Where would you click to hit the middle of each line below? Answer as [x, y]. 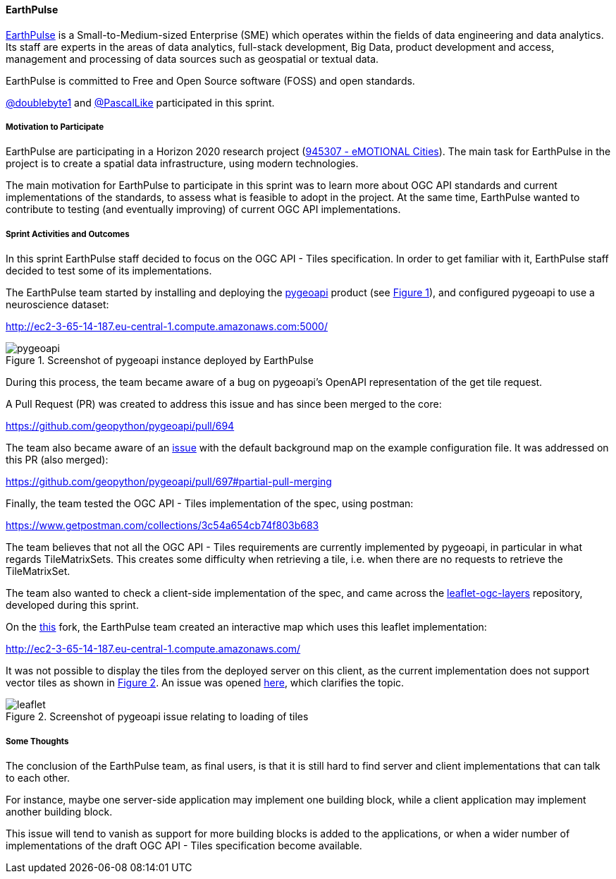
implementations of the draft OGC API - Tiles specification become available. [184, 845]
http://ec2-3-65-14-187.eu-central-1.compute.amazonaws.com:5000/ [167, 327]
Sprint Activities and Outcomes [68, 234]
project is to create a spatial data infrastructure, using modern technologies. [182, 164]
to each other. [38, 777]
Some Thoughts [37, 741]
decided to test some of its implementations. [109, 271]
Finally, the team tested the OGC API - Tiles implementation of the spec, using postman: [210, 504]
